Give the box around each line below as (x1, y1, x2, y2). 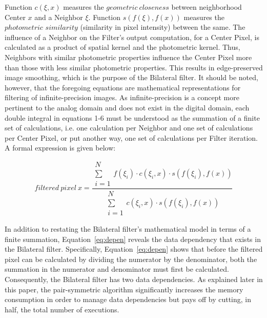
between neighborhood (171, 2, 242, 12)
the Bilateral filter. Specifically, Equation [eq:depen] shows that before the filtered (5, 244, 263, 254)
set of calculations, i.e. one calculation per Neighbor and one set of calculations (5, 122, 253, 133)
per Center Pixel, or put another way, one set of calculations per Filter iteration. (5, 132, 258, 143)
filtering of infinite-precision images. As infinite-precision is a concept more (5, 92, 239, 103)
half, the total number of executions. (5, 304, 119, 314)
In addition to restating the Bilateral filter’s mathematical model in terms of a (5, 223, 251, 234)
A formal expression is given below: (5, 142, 116, 153)
